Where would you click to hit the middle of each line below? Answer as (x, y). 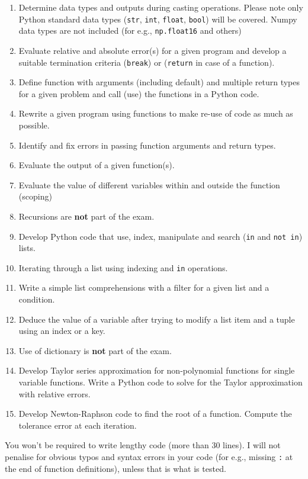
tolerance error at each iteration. (78, 425)
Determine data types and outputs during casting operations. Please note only (161, 7)
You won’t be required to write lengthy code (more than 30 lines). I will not (143, 445)
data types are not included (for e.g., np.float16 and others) (130, 30)
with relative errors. (54, 393)
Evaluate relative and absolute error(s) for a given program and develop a (153, 50)
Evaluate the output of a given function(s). (97, 165)
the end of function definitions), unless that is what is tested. (115, 468)
